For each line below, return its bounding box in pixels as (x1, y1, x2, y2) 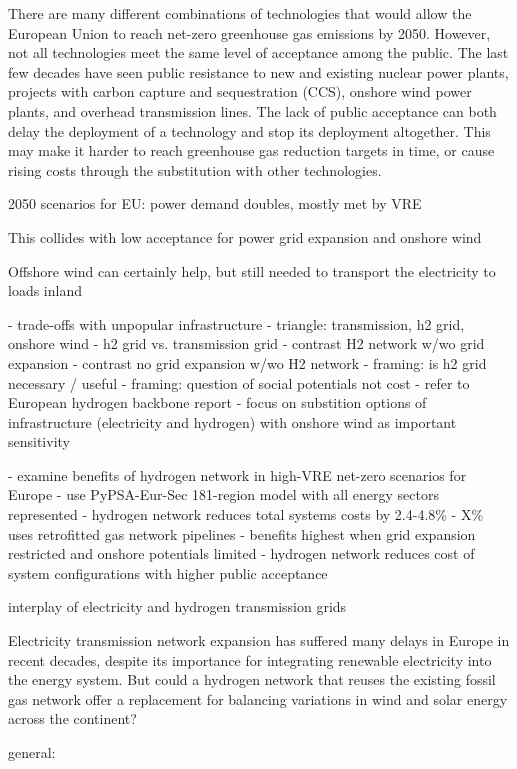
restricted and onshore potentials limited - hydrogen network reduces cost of (8, 543, 475, 564)
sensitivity (8, 431, 70, 452)
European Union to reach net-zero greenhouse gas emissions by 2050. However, (8, 22, 491, 43)
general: (8, 742, 56, 762)
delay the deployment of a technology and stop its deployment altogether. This (8, 120, 491, 141)
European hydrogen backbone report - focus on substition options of (8, 392, 427, 413)
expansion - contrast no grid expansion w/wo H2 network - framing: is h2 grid (8, 352, 487, 373)
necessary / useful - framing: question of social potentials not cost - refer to (8, 372, 470, 393)
